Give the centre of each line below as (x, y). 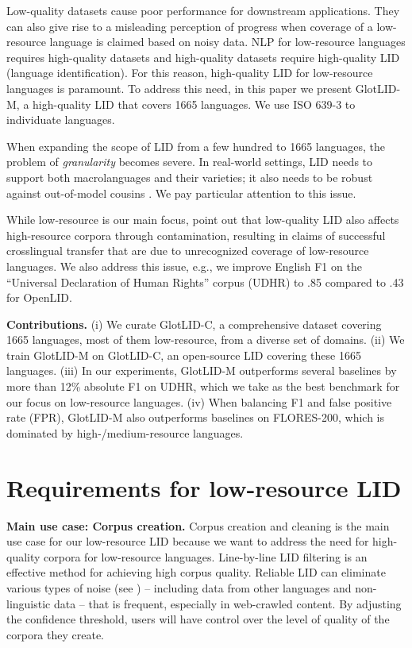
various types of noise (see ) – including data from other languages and (179, 587)
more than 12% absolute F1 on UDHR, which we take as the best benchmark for (203, 386)
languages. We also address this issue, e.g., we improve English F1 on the (184, 266)
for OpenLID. (39, 297)
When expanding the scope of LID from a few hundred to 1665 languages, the (196, 146)
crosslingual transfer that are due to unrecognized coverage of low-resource (188, 251)
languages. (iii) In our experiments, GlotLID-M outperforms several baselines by (202, 370)
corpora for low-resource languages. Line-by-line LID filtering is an (206, 556)
